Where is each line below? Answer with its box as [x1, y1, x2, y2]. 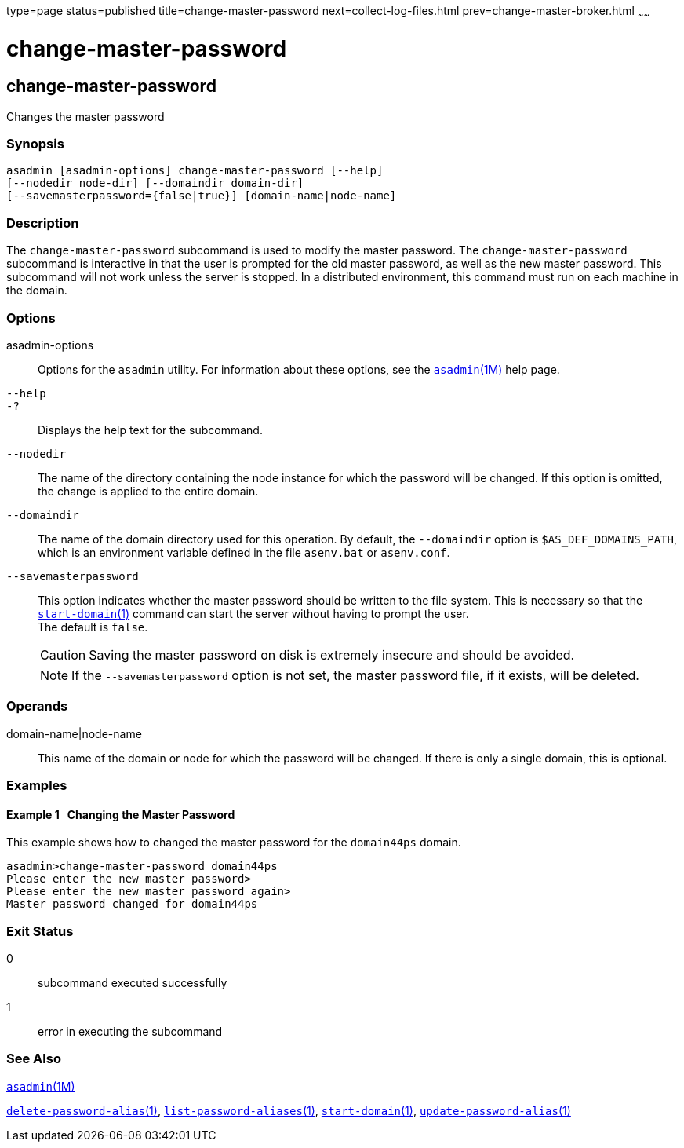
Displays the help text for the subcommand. [38, 422, 263, 437]
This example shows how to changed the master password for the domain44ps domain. [6, 835, 461, 850]
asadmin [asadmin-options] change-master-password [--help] [6, 164, 384, 177]
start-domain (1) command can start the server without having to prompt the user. [38, 606, 469, 620]
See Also [6, 1051, 61, 1067]
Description [6, 214, 79, 231]
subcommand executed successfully [38, 976, 227, 990]
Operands [6, 698, 68, 715]
